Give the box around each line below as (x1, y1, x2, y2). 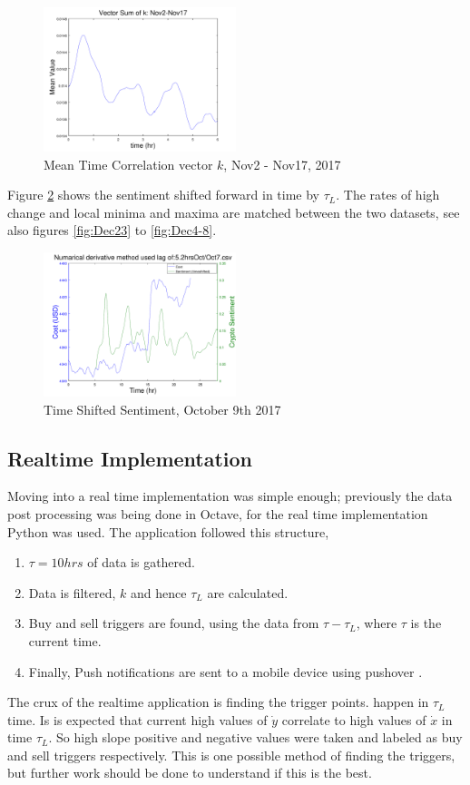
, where (356, 613, 397, 633)
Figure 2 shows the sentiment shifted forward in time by (7, 185, 319, 204)
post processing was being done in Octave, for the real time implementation (7, 504, 428, 523)
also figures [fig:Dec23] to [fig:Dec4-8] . (7, 221, 217, 240)
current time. (28, 631, 102, 650)
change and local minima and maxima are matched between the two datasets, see (7, 202, 460, 221)
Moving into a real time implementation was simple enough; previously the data (7, 486, 453, 505)
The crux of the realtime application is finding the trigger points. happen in (7, 692, 429, 711)
